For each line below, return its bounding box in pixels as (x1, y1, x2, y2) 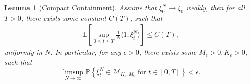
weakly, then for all (186, 2, 245, 12)
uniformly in (4, 47, 43, 57)
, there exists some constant (21, 12, 106, 23)
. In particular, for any (50, 47, 121, 57)
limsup (63, 68, 83, 76)
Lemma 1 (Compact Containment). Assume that (4, 2, 157, 12)
